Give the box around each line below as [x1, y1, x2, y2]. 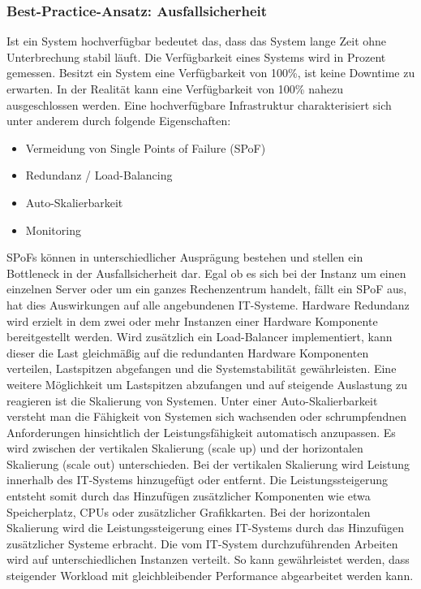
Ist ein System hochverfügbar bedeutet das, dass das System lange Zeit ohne [6, 32, 387, 50]
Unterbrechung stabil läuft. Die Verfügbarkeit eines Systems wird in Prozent [6, 48, 386, 65]
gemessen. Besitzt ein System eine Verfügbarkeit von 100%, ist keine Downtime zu [6, 64, 415, 81]
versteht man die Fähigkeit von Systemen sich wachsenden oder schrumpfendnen [6, 408, 407, 425]
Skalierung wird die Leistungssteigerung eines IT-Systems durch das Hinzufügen [6, 519, 405, 536]
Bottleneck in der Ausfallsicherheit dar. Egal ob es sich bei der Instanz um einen [6, 264, 406, 281]
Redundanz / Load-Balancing [25, 167, 173, 184]
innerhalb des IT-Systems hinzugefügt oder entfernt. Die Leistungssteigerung [6, 471, 389, 488]
